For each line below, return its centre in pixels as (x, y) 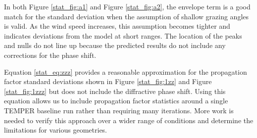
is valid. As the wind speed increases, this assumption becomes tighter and (117, 26)
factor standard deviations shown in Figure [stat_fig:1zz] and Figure (108, 81)
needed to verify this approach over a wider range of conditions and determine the (129, 120)
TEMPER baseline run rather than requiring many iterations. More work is (119, 110)
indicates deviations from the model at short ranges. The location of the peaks (123, 35)
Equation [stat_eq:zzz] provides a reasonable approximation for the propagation (126, 71)
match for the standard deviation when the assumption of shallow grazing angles (127, 16)
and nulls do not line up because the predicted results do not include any (115, 45)
